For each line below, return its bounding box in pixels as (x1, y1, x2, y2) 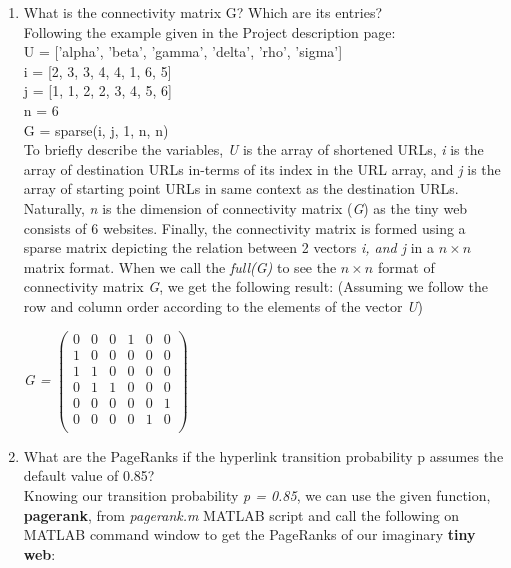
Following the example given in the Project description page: (23, 21, 396, 42)
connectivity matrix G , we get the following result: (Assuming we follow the (23, 276, 488, 297)
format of (377, 256, 435, 277)
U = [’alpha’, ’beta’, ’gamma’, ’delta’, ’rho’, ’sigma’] (23, 41, 343, 62)
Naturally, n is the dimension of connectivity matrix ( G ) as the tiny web (23, 197, 468, 218)
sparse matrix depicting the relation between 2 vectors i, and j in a (23, 237, 435, 258)
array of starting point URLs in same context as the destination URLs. (23, 178, 459, 199)
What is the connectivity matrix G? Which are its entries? (23, 2, 382, 22)
